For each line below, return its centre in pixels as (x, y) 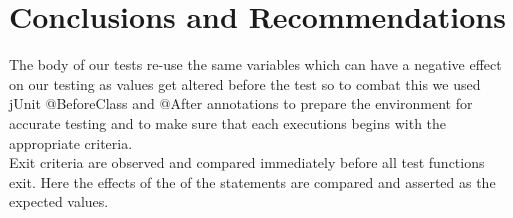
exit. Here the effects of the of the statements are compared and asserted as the (252, 181)
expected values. (59, 201)
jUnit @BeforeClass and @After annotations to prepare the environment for (241, 103)
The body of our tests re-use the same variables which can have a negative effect (255, 64)
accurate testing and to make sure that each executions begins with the (228, 122)
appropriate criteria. (71, 142)
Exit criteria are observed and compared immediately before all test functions (247, 162)
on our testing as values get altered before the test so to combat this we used (245, 83)
